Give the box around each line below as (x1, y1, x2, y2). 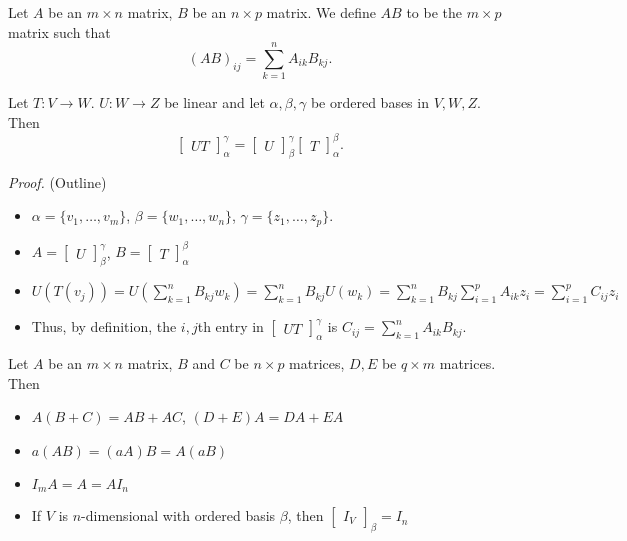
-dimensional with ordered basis (81, 505, 276, 526)
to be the (406, 2, 463, 22)
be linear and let (164, 92, 265, 113)
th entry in (197, 316, 264, 337)
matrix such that (8, 21, 111, 42)
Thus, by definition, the (31, 316, 177, 337)
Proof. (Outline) (8, 171, 107, 192)
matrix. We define (266, 2, 376, 22)
